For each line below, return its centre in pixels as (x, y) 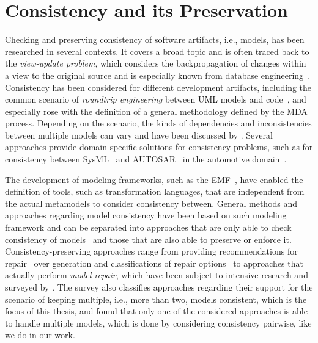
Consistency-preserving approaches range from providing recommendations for (151, 251)
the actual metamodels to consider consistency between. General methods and (151, 203)
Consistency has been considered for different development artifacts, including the (158, 87)
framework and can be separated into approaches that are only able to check (148, 227)
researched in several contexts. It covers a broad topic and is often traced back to (157, 51)
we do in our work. (40, 335)
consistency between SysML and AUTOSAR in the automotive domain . (146, 159)
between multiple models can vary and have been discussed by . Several (139, 135)
